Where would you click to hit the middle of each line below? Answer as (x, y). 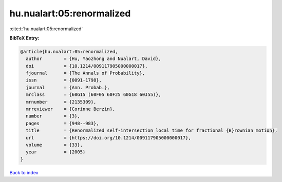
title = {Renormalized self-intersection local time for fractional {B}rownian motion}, (152, 130)
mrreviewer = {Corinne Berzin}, (71, 109)
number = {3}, (53, 116)
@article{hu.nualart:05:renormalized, (69, 52)
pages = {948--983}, (63, 123)
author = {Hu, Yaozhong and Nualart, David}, (93, 59)
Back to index (24, 172)
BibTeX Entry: (24, 38)
